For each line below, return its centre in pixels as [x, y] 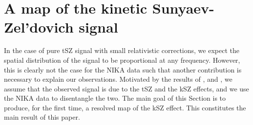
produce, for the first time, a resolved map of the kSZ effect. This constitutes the [125, 107]
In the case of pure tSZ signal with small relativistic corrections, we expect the [122, 50]
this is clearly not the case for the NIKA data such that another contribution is [123, 69]
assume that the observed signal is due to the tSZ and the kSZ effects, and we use [126, 88]
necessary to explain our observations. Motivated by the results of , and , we [118, 79]
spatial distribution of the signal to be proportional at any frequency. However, [122, 60]
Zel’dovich [39, 27]
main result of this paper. [42, 117]
